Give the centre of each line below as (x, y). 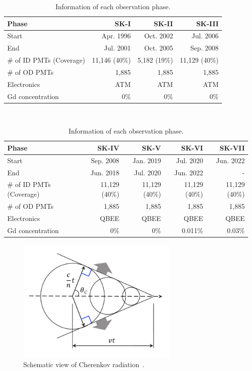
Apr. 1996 (116, 36)
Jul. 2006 (205, 36)
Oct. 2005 (158, 48)
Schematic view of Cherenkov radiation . (84, 364)
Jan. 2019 (147, 160)
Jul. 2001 (117, 48)
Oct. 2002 (158, 36)
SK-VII (232, 147)
